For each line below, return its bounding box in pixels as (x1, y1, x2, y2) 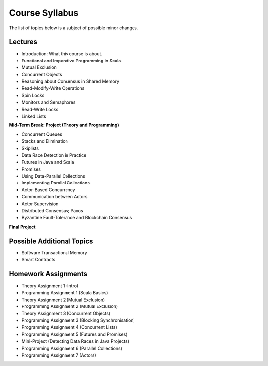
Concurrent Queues (21, 131, 62, 137)
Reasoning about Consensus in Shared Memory (21, 78, 119, 84)
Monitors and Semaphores (21, 99, 76, 105)
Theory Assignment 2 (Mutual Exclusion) (21, 297, 105, 303)
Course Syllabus (9, 7, 79, 18)
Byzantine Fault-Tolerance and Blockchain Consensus (21, 215, 132, 221)
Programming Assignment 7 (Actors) (21, 352, 96, 358)
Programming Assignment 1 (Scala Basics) (21, 290, 108, 296)
